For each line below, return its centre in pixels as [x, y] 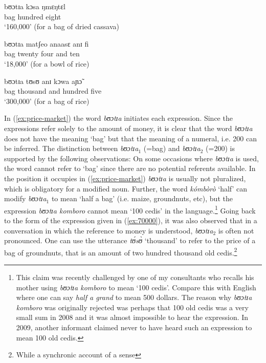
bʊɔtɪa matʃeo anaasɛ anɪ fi [47, 43]
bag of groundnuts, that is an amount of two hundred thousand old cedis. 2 [121, 251]
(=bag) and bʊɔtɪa [172, 148]
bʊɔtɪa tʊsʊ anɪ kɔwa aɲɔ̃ [43, 81]
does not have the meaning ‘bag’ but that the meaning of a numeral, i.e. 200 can [131, 138]
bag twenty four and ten [42, 54]
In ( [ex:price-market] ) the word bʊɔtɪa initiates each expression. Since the [118, 118]
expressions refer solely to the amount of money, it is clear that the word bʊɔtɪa [128, 128]
